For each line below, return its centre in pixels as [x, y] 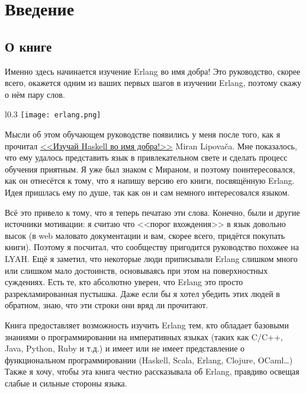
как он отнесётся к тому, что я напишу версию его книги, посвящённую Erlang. [150, 180]
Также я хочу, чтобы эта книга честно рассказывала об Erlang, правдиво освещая [152, 371]
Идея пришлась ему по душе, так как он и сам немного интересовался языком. [147, 192]
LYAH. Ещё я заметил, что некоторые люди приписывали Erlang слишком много [151, 258]
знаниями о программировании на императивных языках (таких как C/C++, [144, 336]
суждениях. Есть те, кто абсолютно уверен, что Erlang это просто [124, 282]
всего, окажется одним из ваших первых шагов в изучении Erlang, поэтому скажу [153, 83]
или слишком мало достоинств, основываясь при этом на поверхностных [136, 270]
